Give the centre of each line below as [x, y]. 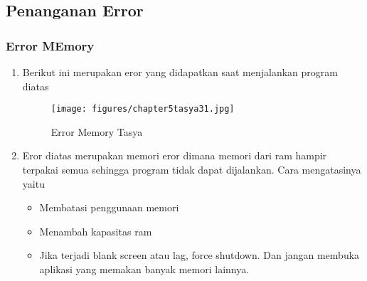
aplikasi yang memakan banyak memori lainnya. [144, 269]
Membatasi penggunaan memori [109, 207]
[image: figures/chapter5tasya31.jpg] [143, 109]
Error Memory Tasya [97, 131]
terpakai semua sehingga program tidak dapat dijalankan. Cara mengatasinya [192, 170]
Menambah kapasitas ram [96, 231]
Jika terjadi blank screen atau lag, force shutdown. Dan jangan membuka [200, 255]
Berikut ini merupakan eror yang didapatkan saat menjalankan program [180, 72]
